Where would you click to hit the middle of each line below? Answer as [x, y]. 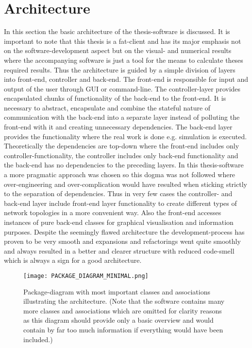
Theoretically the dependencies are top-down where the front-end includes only [122, 146]
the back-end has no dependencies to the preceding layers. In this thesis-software [124, 165]
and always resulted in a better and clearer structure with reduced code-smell [119, 250]
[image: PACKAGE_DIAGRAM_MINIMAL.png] [86, 276]
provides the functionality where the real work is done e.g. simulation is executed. [126, 136]
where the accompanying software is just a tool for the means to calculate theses [124, 60]
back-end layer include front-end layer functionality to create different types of [120, 203]
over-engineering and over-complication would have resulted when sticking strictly [126, 184]
